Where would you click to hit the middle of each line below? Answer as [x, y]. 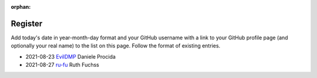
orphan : [21, 7]
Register [27, 23]
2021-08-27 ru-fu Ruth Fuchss [62, 65]
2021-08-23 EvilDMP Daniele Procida [70, 56]
